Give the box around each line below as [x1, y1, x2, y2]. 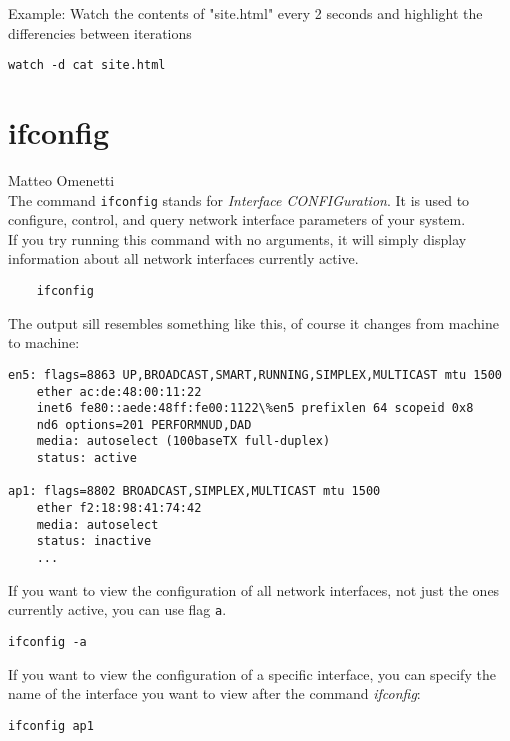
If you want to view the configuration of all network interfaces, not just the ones [8, 579, 500, 600]
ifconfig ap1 [8, 718, 94, 733]
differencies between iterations [8, 22, 192, 43]
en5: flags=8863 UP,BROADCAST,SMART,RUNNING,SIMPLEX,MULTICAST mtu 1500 [8, 367, 502, 382]
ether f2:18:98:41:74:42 [36, 501, 202, 516]
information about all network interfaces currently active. [8, 248, 359, 269]
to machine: [8, 332, 80, 353]
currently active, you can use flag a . [8, 599, 227, 620]
